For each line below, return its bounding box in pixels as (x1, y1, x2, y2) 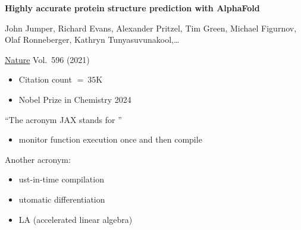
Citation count (18, 73, 72, 86)
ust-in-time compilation (18, 173, 104, 185)
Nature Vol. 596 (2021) (5, 53, 90, 65)
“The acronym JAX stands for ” (5, 113, 122, 125)
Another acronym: (5, 153, 71, 165)
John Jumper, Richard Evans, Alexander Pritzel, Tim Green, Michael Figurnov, (5, 21, 297, 34)
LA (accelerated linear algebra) (18, 213, 133, 225)
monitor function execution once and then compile (18, 133, 202, 146)
